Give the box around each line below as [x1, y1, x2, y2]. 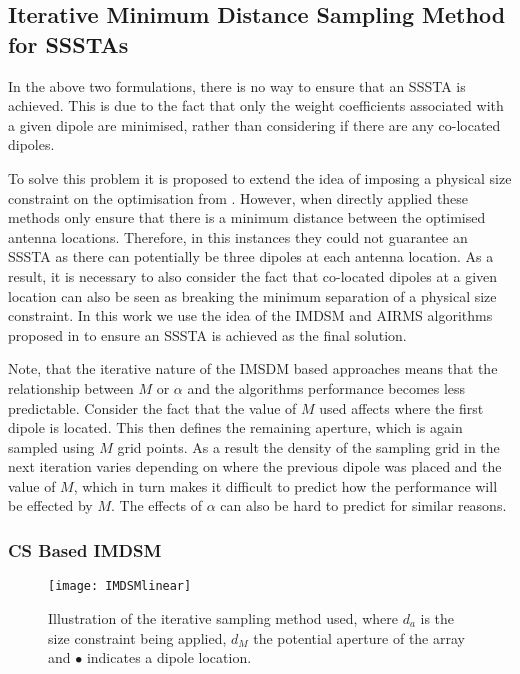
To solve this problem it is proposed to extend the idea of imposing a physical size [8, 167, 512, 188]
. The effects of [111, 495, 203, 516]
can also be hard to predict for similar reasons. [220, 495, 507, 516]
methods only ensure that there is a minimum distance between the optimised [8, 207, 486, 228]
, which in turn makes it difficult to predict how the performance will [73, 475, 498, 496]
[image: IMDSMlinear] [48, 579, 192, 594]
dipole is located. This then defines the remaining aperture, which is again [8, 417, 463, 438]
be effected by [8, 495, 93, 516]
